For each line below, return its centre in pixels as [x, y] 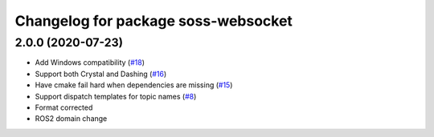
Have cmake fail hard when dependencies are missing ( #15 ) [134, 85]
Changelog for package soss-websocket [154, 21]
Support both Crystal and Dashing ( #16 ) [101, 74]
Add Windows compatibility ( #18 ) [90, 62]
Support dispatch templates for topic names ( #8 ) [116, 96]
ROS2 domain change [71, 119]
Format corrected [64, 107]
